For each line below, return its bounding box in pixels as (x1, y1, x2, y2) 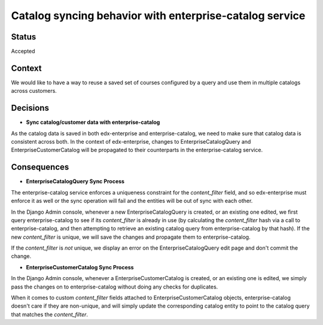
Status (11, 32, 36, 42)
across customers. (11, 87, 57, 95)
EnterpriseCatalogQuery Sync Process (26, 178, 125, 185)
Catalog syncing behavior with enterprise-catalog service (11, 9, 306, 22)
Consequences (11, 162, 69, 172)
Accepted (11, 48, 35, 55)
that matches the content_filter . (11, 311, 89, 318)
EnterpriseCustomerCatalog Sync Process (26, 263, 134, 271)
